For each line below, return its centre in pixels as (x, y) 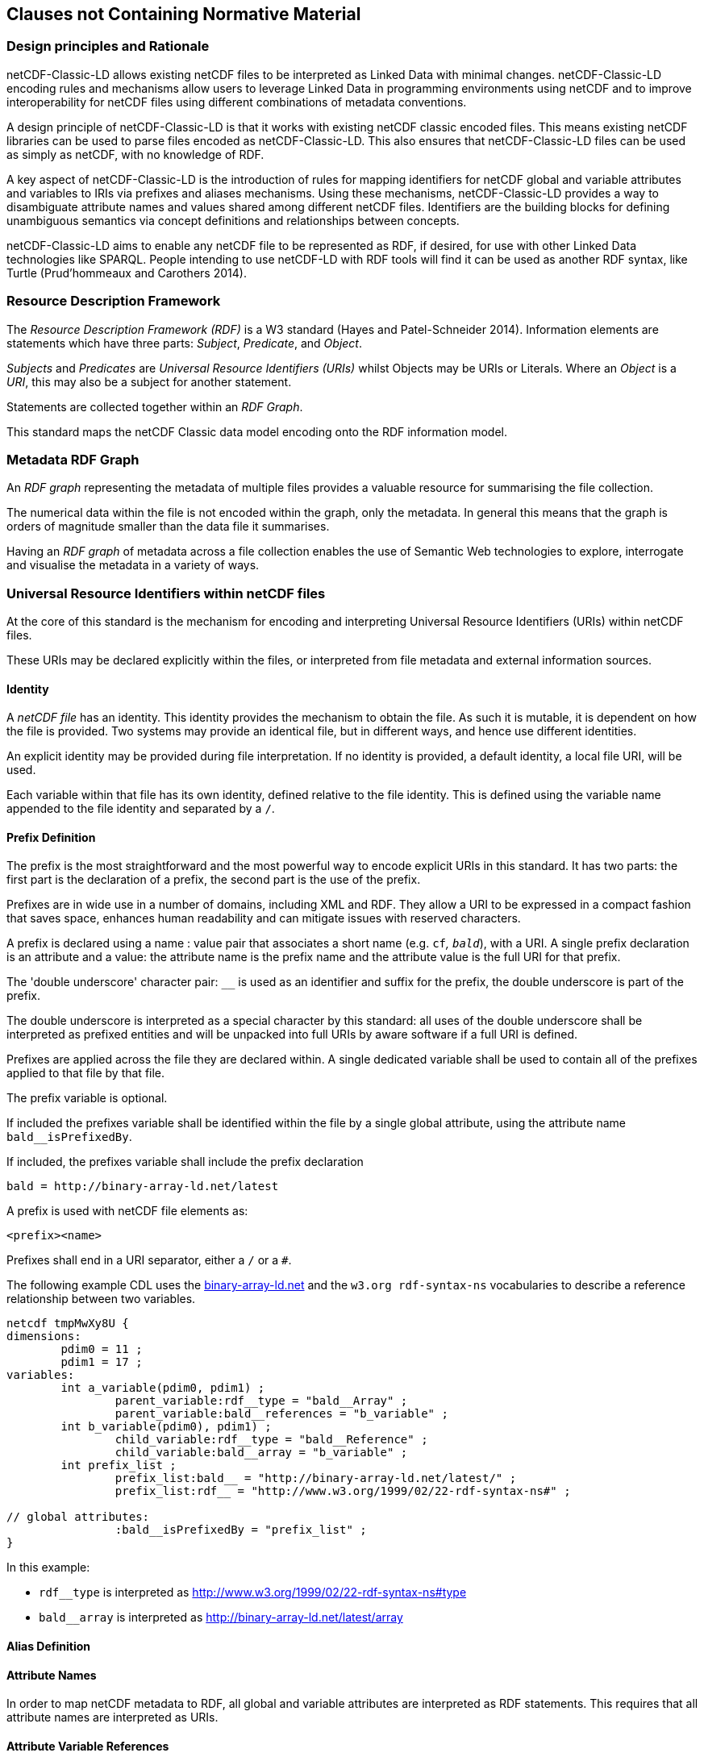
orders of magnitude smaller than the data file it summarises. (168, 527)
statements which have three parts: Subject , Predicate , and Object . (184, 343)
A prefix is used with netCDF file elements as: (127, 1211)
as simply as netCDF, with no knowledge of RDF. (135, 154)
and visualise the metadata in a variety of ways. (133, 565)
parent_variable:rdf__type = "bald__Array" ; (261, 1401)
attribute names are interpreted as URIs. (112, 1717)
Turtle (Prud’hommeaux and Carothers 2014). (127, 273)
